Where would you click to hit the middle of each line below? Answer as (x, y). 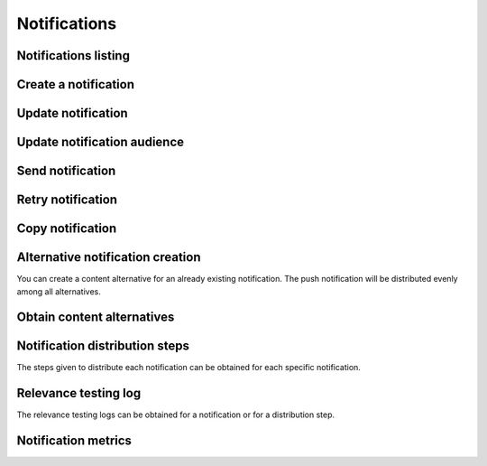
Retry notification (67, 200)
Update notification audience (101, 142)
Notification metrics (74, 441)
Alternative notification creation (109, 257)
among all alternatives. (59, 291)
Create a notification (76, 84)
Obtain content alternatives (96, 317)
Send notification (66, 171)
